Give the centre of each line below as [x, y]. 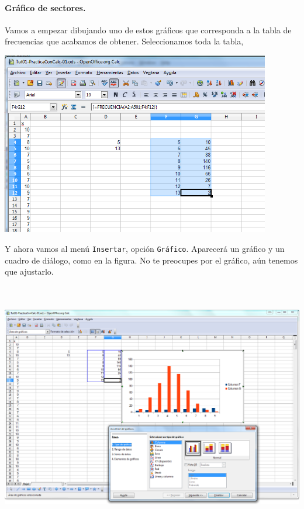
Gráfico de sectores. [45, 7]
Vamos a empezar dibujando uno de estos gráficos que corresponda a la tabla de [148, 30]
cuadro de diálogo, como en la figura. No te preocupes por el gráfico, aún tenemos [151, 260]
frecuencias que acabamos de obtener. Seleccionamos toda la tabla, [124, 41]
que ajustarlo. [29, 271]
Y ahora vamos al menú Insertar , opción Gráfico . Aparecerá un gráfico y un [145, 248]
